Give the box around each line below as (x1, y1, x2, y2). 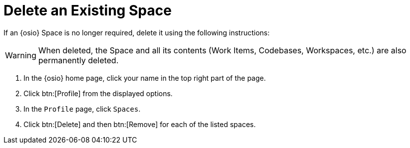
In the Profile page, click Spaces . (23, 104, 141, 113)
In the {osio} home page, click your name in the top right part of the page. (23, 73, 266, 82)
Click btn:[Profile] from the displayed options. (23, 89, 173, 98)
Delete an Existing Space (3, 2, 172, 19)
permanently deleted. (38, 55, 119, 65)
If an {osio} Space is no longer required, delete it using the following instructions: (3, 28, 270, 37)
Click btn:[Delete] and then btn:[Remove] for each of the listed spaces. (23, 120, 256, 129)
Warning (5, 50, 36, 60)
